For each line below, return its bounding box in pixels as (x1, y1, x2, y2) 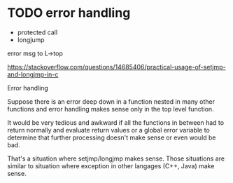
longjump (17, 35, 45, 43)
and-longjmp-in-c (7, 70, 59, 79)
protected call (17, 28, 58, 36)
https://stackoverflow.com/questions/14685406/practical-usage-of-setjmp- (7, 62, 226, 71)
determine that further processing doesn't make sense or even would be (7, 133, 216, 142)
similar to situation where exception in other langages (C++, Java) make (7, 161, 215, 170)
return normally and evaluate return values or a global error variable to (7, 126, 210, 134)
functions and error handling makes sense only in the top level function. (7, 104, 215, 113)
